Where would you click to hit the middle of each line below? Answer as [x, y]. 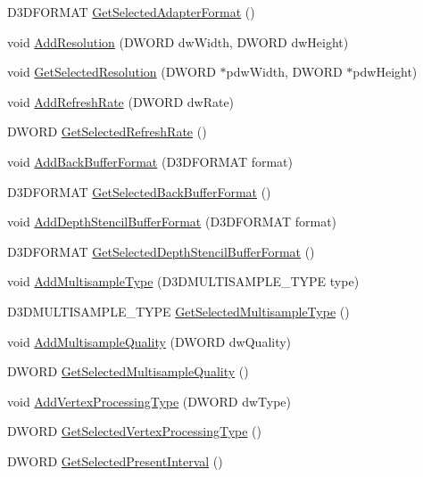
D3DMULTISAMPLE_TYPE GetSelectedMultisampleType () [178, 311]
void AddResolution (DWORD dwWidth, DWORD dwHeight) [178, 41]
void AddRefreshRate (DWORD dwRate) [121, 101]
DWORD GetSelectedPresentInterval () [115, 461]
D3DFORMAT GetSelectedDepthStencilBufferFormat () [161, 251]
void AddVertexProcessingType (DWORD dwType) [149, 401]
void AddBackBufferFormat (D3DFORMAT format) [150, 161]
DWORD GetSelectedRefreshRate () [107, 132]
